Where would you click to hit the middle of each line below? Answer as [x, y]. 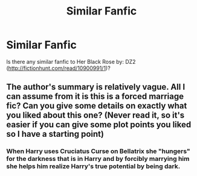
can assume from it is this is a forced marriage [95, 97]
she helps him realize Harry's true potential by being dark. [93, 166]
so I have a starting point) [55, 134]
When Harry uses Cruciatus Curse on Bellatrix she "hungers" [98, 151]
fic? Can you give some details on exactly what [97, 106]
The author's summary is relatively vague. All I [96, 87]
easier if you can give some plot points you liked [99, 125]
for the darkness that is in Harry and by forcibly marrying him [98, 159]
